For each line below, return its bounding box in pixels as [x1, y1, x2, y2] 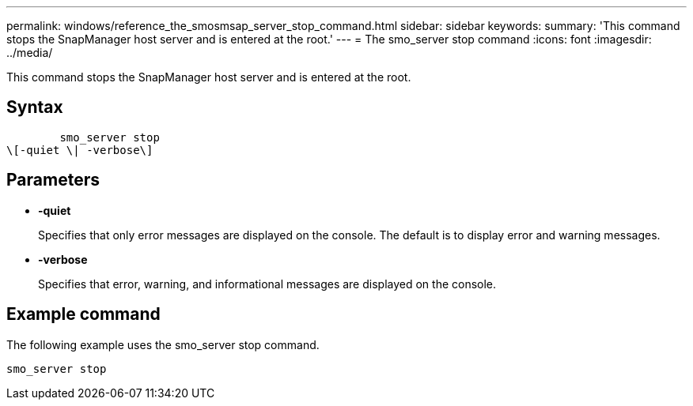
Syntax [6, 97, 63, 118]
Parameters [6, 170, 100, 190]
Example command [6, 304, 161, 325]
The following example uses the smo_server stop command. [6, 337, 320, 351]
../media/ [6, 46, 53, 59]
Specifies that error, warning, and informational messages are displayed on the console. [38, 276, 497, 291]
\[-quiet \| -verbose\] [6, 143, 153, 156]
